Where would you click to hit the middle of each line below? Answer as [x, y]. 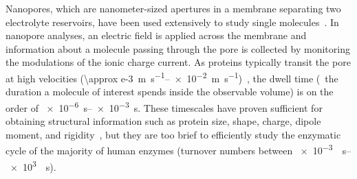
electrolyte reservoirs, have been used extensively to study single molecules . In [172, 22]
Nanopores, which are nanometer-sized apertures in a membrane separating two [173, 8]
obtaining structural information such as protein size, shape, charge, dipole [163, 121]
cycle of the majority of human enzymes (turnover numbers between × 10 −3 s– [178, 149]
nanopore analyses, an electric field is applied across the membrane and [156, 35]
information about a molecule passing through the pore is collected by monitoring [178, 48]
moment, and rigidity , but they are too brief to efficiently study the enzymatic [173, 134]
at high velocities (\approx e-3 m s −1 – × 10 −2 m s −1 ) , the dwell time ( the [172, 77]
